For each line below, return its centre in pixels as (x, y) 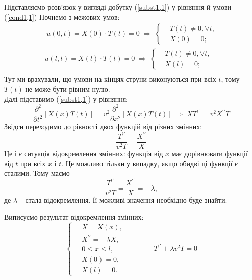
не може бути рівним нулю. (68, 89)
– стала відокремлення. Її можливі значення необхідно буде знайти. (123, 200)
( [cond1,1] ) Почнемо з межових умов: (62, 16)
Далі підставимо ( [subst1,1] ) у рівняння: (66, 99)
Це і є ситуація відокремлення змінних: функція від (84, 153)
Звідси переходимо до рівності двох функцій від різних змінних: (103, 126)
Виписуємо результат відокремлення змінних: (74, 217)
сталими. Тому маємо (37, 173)
